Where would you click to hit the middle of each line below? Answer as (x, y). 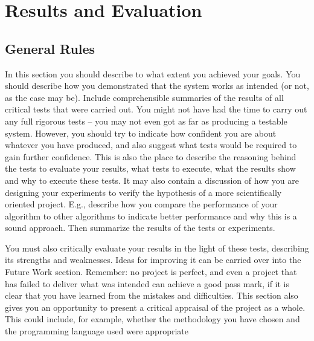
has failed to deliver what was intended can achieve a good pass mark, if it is (147, 283)
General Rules (50, 48)
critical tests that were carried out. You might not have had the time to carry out (156, 109)
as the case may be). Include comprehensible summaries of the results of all (144, 97)
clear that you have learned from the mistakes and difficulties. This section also (152, 295)
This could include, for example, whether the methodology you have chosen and (152, 319)
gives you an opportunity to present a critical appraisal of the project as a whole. (155, 307)
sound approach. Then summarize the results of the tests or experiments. (140, 228)
